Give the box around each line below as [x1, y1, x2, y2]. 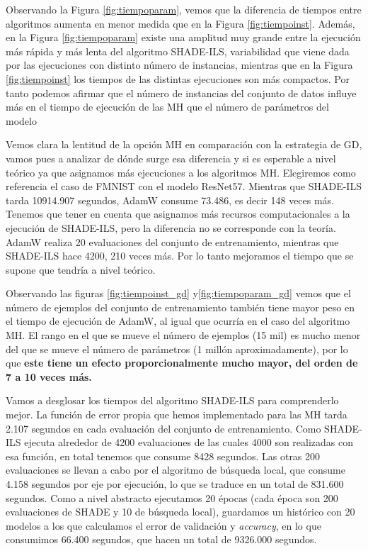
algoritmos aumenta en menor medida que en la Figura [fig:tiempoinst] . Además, [6, 16, 355, 30]
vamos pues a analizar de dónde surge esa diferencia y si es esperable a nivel [6, 150, 336, 165]
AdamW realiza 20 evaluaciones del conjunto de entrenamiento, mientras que [6, 234, 339, 249]
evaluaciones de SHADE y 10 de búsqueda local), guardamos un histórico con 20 [6, 504, 355, 519]
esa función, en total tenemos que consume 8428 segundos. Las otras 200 [6, 448, 321, 463]
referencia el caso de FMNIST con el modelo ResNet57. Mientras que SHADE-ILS [6, 179, 362, 194]
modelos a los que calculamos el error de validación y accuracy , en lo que [6, 518, 321, 533]
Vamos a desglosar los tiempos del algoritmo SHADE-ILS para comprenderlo [6, 393, 339, 408]
